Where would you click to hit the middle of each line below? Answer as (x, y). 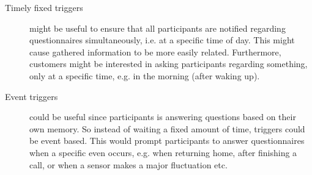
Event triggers (32, 96)
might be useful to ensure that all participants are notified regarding (158, 28)
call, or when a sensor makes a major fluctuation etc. (128, 164)
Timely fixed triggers (44, 7)
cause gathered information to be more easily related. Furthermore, (155, 52)
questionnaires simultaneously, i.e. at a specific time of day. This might (162, 40)
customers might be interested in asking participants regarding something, (169, 64)
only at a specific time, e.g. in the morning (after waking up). (145, 75)
